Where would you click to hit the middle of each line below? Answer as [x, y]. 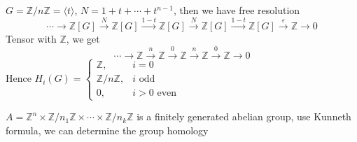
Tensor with [31, 39]
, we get [83, 39]
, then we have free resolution [237, 10]
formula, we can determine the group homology [107, 130]
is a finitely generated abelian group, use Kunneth [244, 116]
